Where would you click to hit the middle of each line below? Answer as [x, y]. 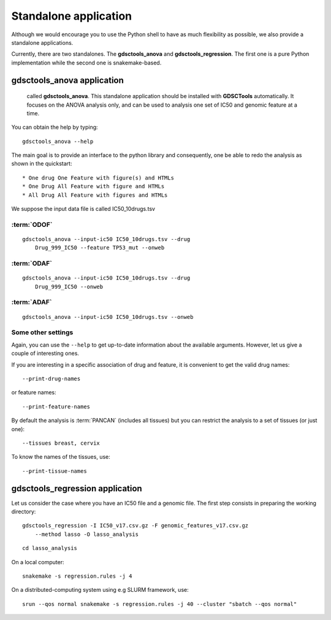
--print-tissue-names [55, 471]
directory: [24, 511]
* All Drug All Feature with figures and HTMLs [95, 195]
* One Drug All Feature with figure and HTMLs [93, 186]
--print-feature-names [56, 407]
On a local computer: [38, 562]
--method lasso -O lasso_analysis [87, 534]
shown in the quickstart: [42, 164]
